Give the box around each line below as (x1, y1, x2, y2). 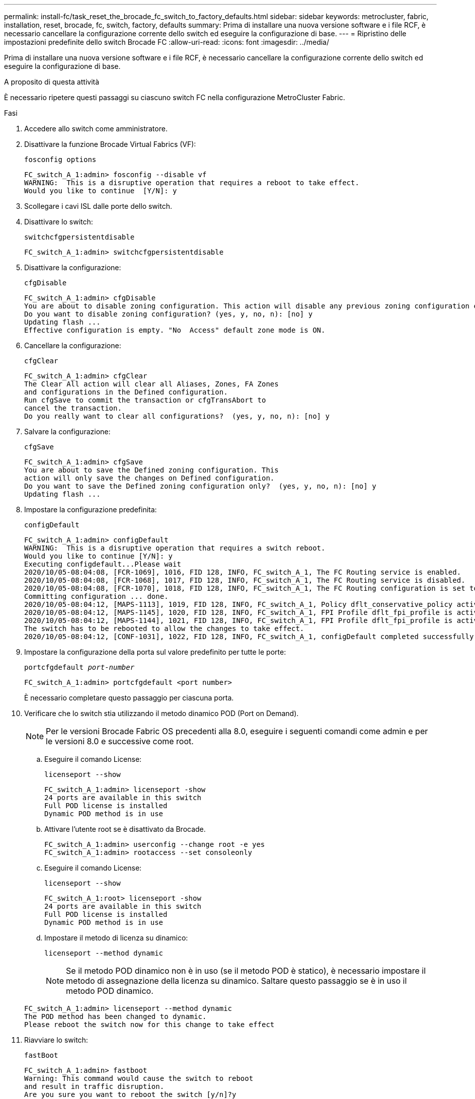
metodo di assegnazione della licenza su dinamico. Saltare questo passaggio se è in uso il (66, 976, 407, 986)
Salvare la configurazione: (24, 427, 111, 436)
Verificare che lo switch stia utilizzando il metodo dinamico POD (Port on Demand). (24, 709, 299, 718)
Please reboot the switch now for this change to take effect (24, 1020, 275, 1029)
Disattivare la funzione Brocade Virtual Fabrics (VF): (24, 140, 196, 148)
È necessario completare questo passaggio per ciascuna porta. (24, 693, 234, 702)
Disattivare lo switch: (24, 217, 93, 226)
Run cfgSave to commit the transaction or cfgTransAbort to (24, 396, 266, 404)
